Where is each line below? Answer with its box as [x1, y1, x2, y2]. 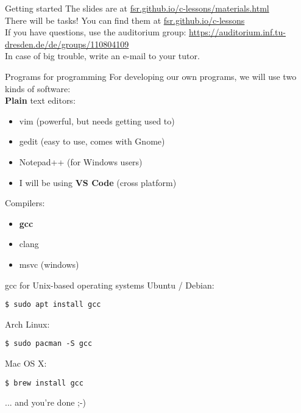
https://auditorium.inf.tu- [189, 26, 286, 38]
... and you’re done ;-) [5, 396, 87, 409]
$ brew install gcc [5, 378, 83, 387]
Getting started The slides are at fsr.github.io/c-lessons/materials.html [5, 2, 269, 14]
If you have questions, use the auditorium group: [5, 26, 186, 38]
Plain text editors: [5, 94, 76, 107]
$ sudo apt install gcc [5, 300, 101, 309]
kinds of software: [5, 82, 71, 95]
